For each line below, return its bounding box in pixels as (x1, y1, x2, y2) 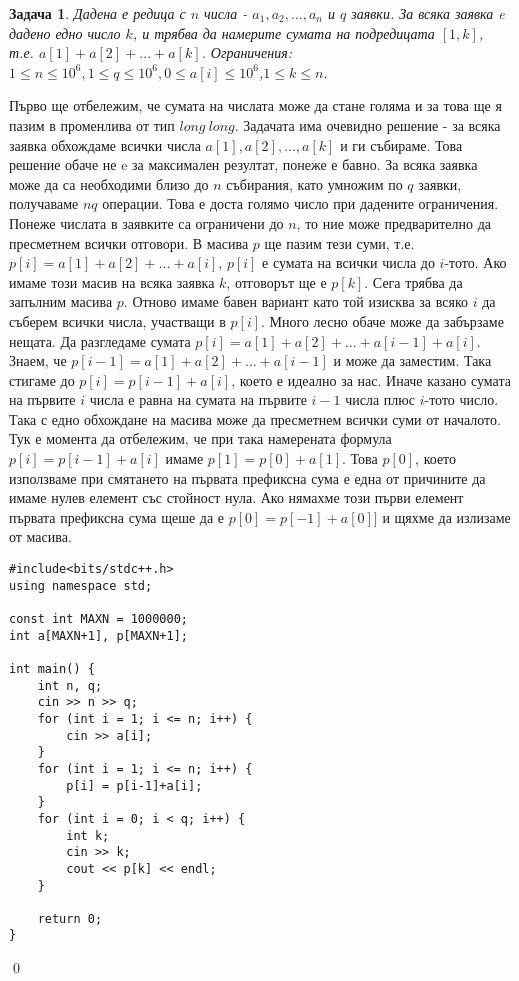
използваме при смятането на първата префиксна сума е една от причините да (9, 467, 486, 488)
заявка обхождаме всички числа (9, 134, 201, 155)
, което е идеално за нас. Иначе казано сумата (231, 369, 511, 390)
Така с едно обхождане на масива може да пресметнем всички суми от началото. (9, 408, 501, 429)
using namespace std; (9, 578, 153, 593)
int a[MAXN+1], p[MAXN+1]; (9, 628, 188, 643)
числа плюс (345, 389, 415, 410)
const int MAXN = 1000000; (9, 612, 188, 626)
